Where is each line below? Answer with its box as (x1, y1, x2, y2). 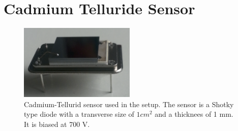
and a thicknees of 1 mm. (155, 109, 233, 119)
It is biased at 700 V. (24, 118, 90, 129)
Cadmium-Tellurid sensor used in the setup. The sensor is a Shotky (24, 99, 234, 109)
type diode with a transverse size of (24, 109, 134, 119)
